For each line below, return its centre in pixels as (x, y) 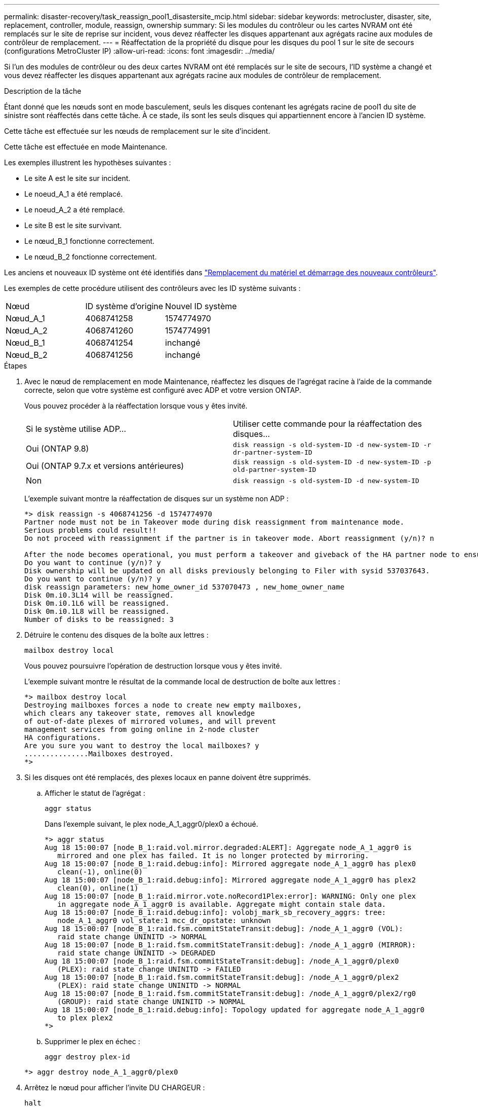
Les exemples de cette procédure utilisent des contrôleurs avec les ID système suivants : (152, 288)
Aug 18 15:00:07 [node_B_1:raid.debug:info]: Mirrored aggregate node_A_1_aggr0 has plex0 (230, 864)
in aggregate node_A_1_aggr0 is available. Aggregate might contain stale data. (222, 904)
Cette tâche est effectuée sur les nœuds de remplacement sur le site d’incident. (137, 131)
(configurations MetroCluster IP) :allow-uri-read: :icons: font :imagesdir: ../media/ (140, 51)
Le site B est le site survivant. (73, 225)
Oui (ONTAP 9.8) (57, 449)
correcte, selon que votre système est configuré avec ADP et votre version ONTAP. (163, 390)
